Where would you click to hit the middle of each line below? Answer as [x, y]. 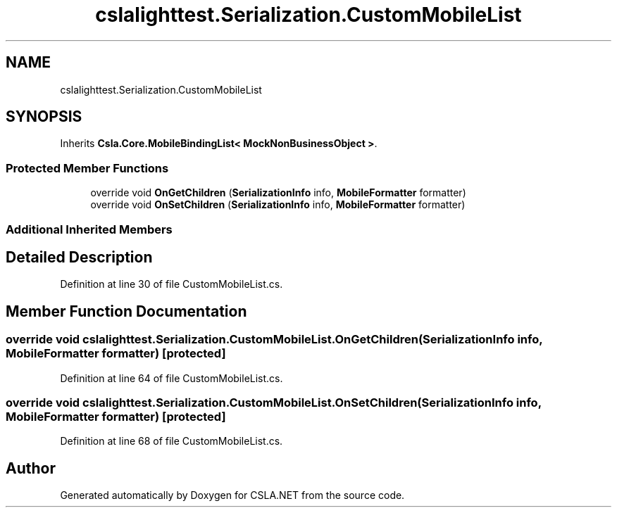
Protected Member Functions [87, 168]
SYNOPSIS [44, 117]
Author [31, 468]
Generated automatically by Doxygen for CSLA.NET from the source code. [232, 495]
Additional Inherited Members [89, 229]
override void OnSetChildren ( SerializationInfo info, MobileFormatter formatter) [278, 205]
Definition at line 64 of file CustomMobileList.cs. [172, 378]
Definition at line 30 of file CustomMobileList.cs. [172, 284]
